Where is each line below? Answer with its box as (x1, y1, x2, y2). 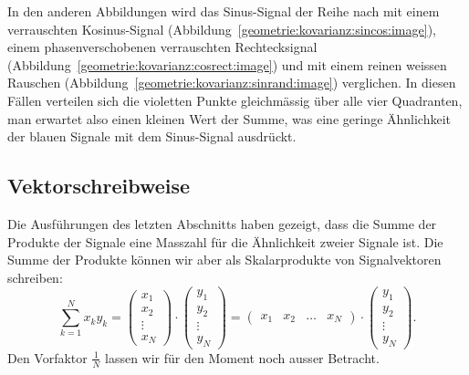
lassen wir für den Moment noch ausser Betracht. (105, 348, 380, 367)
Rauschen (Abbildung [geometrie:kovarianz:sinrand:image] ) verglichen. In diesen (7, 73, 456, 92)
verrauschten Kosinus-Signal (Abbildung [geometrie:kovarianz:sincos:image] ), (7, 19, 436, 38)
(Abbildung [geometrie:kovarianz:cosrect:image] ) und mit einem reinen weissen (7, 55, 447, 74)
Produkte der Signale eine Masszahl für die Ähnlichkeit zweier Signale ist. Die (7, 232, 443, 251)
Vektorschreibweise (7, 172, 191, 200)
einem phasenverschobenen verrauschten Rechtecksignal (7, 37, 318, 57)
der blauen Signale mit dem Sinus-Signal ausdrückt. (7, 127, 297, 146)
